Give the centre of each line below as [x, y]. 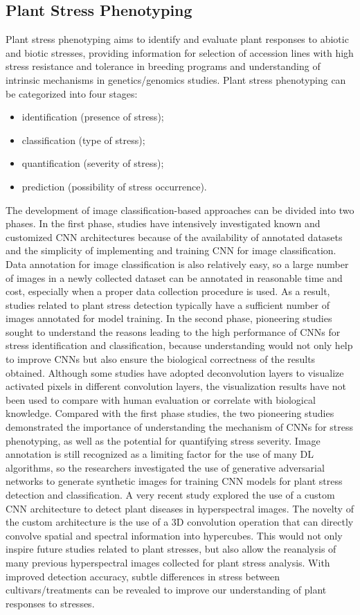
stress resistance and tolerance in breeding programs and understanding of [163, 66]
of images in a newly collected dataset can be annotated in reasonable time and [174, 277]
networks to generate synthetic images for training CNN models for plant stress [174, 481]
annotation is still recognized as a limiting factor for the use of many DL [160, 454]
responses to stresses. [50, 603]
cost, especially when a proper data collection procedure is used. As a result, [168, 291]
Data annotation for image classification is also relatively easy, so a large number [177, 264]
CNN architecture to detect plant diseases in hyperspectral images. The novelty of [180, 508]
